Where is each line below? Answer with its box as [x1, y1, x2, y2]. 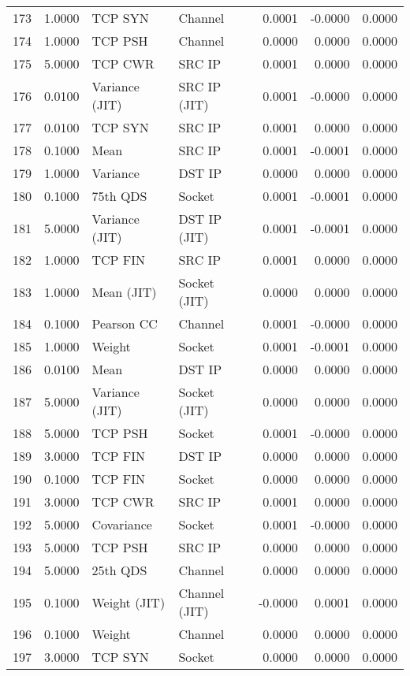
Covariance [91, 515, 152, 533]
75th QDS [91, 187, 147, 205]
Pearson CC [91, 314, 158, 332]
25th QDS [91, 561, 147, 579]
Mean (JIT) [91, 282, 157, 301]
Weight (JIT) [91, 592, 166, 611]
